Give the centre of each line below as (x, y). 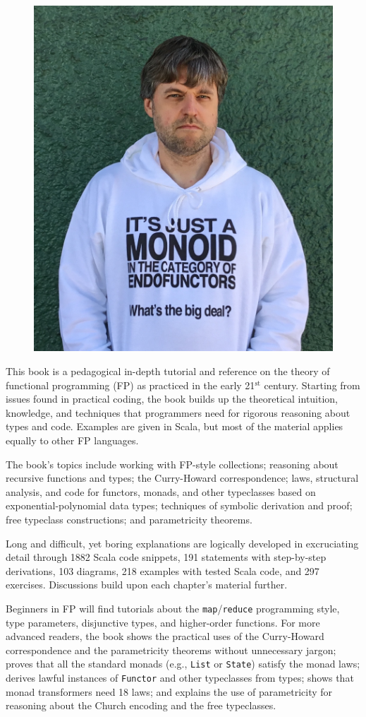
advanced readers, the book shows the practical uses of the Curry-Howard (165, 636)
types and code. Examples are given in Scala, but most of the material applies (175, 426)
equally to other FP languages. (72, 440)
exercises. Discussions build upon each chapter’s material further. (147, 585)
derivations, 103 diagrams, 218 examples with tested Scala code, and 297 (163, 570)
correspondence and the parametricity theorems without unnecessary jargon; (171, 650)
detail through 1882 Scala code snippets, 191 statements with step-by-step (166, 557)
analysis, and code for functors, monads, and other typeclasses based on (161, 491)
